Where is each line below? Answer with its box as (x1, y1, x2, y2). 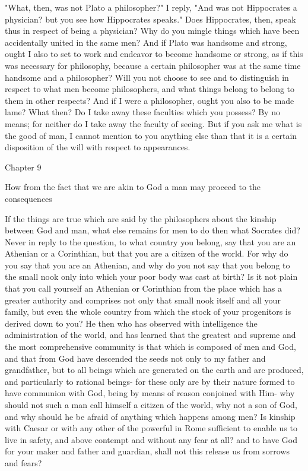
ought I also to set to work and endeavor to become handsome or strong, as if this (5, 48, 303, 60)
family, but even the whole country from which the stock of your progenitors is (5, 305, 291, 318)
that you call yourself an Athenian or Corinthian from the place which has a (5, 282, 282, 295)
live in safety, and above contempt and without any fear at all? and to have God (5, 433, 297, 445)
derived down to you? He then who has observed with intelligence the (5, 317, 258, 329)
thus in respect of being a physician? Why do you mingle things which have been (5, 24, 300, 37)
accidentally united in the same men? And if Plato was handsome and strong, (5, 36, 287, 48)
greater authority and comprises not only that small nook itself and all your (5, 293, 281, 306)
